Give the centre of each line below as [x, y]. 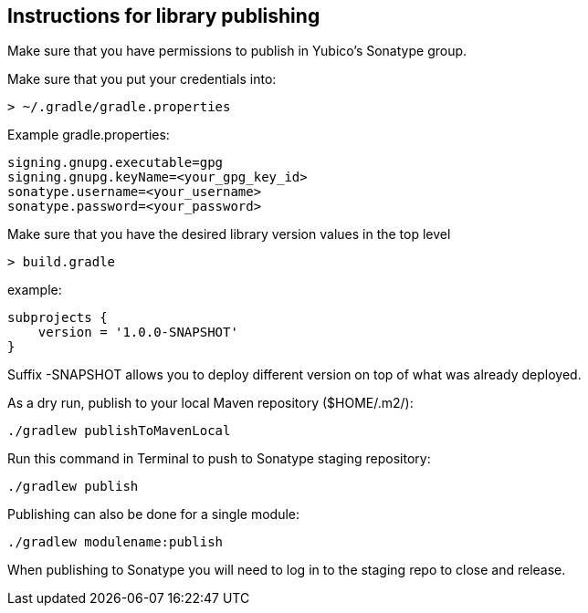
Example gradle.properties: [89, 135]
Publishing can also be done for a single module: [154, 514]
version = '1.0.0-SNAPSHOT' [138, 332]
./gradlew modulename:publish [115, 542]
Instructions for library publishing [164, 16]
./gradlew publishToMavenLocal [119, 431]
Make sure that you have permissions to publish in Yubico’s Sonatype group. [237, 51]
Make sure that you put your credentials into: [142, 79]
